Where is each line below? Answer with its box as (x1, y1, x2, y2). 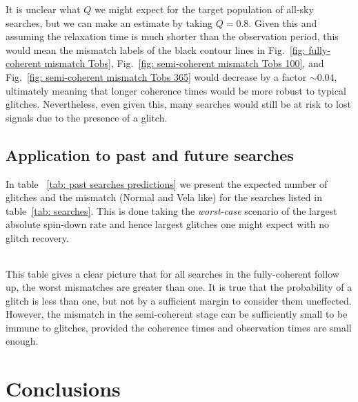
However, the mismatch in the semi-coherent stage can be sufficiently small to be (6, 307, 348, 321)
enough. (6, 334, 39, 348)
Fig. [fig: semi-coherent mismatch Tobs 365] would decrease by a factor (6, 69, 307, 84)
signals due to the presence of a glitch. (6, 110, 168, 124)
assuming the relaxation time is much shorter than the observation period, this (6, 29, 339, 44)
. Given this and (248, 15, 317, 30)
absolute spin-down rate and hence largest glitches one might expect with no (6, 217, 329, 231)
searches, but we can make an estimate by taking (6, 15, 213, 30)
